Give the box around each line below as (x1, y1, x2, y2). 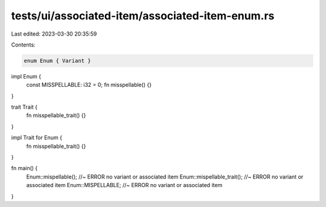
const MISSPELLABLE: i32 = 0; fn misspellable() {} (26, 81, 152, 89)
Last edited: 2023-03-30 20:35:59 (11, 30, 97, 37)
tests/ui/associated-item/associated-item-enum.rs (11, 9, 275, 22)
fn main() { (11, 165, 38, 172)
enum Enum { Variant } (24, 57, 91, 64)
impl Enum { (11, 72, 42, 80)
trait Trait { (11, 103, 37, 111)
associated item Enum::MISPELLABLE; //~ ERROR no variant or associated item (26, 182, 223, 189)
